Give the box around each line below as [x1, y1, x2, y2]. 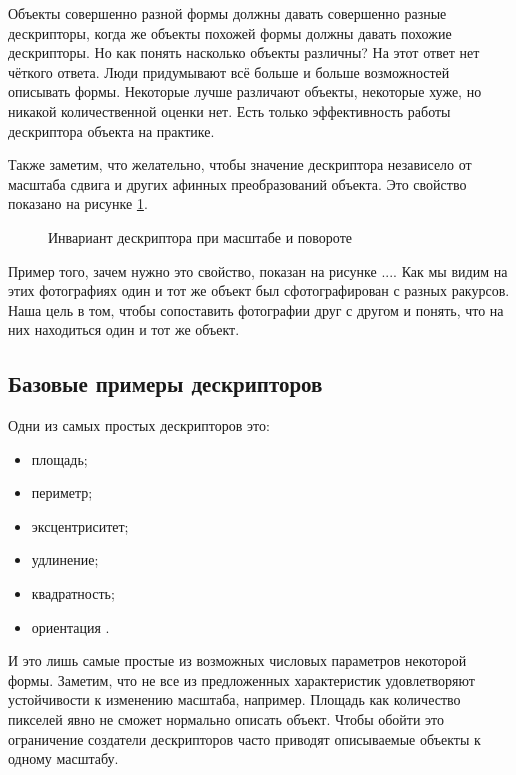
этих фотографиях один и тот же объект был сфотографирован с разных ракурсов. [8, 280, 510, 301]
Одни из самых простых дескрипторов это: [8, 415, 270, 436]
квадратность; [31, 583, 115, 604]
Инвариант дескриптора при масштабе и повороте [48, 226, 352, 247]
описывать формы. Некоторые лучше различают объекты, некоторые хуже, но [8, 81, 482, 102]
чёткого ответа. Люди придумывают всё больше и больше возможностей [8, 61, 450, 82]
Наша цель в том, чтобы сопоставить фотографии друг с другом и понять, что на [8, 299, 504, 320]
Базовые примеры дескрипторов [8, 368, 323, 399]
